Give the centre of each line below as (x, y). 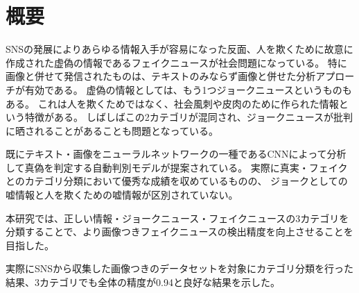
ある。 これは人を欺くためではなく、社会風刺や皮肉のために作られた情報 (172, 103)
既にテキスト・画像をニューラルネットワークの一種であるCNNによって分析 (176, 154)
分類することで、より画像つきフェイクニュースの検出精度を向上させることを (179, 232)
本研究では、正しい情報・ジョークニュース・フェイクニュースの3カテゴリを (177, 218)
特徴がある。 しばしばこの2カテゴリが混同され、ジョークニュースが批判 (189, 117)
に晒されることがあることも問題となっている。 (112, 130)
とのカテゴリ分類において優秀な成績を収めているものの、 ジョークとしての (177, 181)
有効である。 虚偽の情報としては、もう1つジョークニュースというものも (188, 89)
